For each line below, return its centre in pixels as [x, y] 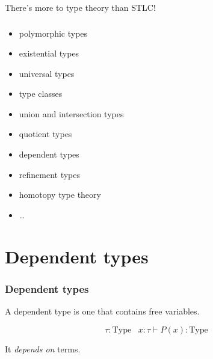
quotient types [45, 134]
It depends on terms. [43, 348]
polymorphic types [53, 33]
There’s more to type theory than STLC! [80, 7]
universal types [47, 73]
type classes [41, 94]
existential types [49, 53]
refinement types [50, 174]
